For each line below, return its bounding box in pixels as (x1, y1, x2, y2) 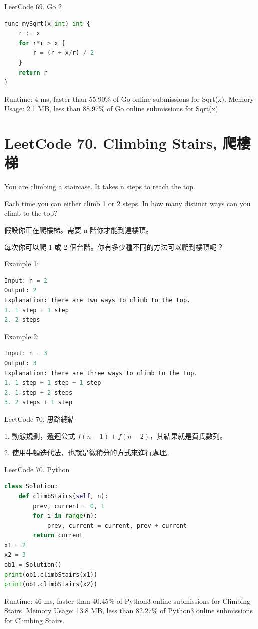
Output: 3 (4, 359, 37, 367)
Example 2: (4, 331, 39, 341)
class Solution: (4, 483, 58, 490)
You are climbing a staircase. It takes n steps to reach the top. (4, 181, 195, 192)
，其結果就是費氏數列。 (150, 430, 227, 441)
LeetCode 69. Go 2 (4, 1, 62, 11)
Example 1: (4, 258, 39, 269)
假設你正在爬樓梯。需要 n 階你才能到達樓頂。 (4, 225, 153, 235)
